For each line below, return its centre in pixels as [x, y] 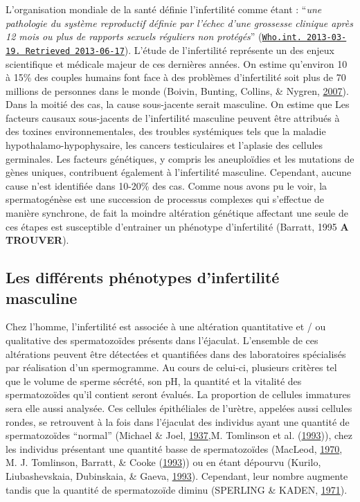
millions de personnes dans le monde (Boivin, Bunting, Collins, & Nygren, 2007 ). [177, 90]
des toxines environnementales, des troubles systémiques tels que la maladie [166, 131]
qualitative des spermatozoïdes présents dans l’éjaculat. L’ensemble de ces [162, 340]
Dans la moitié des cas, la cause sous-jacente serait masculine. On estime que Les [178, 104]
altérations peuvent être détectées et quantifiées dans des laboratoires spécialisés [176, 353]
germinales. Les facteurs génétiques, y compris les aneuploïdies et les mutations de [180, 158]
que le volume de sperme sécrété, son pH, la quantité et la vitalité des [154, 380]
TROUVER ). [37, 240]
